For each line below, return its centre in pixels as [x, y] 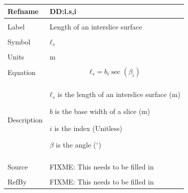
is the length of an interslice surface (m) [119, 94]
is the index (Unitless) [88, 128]
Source [18, 167]
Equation [22, 72]
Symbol [19, 41]
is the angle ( [76, 145]
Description [25, 119]
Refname [23, 11]
